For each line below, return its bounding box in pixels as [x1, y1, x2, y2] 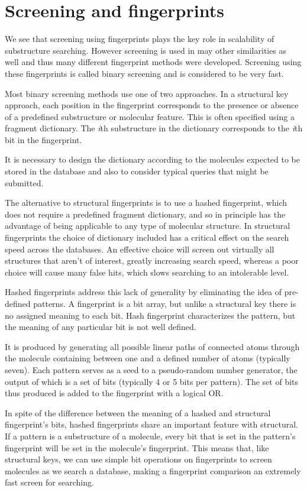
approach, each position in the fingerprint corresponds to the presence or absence [5, 99, 299, 111]
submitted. [5, 176, 44, 189]
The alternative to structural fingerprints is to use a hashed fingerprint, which [5, 196, 287, 209]
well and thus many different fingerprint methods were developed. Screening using [5, 56, 302, 68]
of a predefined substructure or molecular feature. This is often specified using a [5, 110, 295, 122]
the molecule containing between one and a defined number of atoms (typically [5, 352, 290, 364]
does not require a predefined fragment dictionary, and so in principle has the [5, 208, 286, 220]
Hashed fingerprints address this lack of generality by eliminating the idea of [5, 286, 282, 298]
